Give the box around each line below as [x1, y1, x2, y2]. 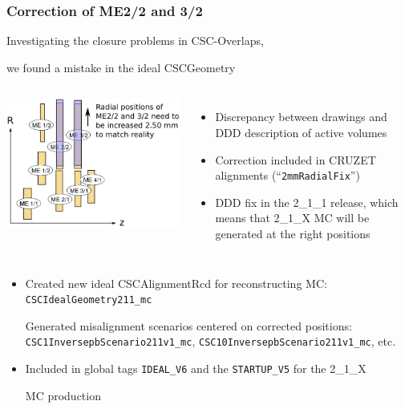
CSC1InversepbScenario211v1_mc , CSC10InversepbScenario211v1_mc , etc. [25, 333, 396, 350]
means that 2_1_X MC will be [215, 209, 370, 226]
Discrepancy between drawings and [215, 108, 387, 125]
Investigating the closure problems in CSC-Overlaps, [6, 32, 264, 49]
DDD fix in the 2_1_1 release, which [215, 193, 399, 210]
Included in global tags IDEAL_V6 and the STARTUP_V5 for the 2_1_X [25, 360, 367, 377]
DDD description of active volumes [215, 124, 387, 140]
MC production [25, 387, 101, 403]
